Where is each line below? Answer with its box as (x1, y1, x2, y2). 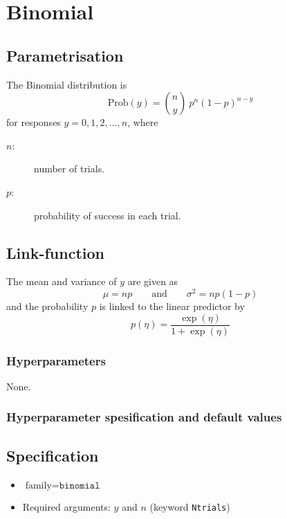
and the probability (6, 299, 89, 313)
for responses (6, 115, 61, 129)
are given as (127, 274, 178, 289)
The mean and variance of (6, 274, 117, 289)
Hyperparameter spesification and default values (6, 408, 282, 426)
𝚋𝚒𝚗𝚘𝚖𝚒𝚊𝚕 (59, 480, 100, 491)
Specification (6, 444, 99, 466)
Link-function (6, 242, 104, 263)
